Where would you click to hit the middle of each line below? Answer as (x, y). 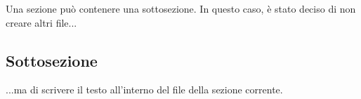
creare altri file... (41, 22)
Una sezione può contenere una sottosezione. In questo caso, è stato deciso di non (181, 8)
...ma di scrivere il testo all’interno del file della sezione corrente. (144, 90)
